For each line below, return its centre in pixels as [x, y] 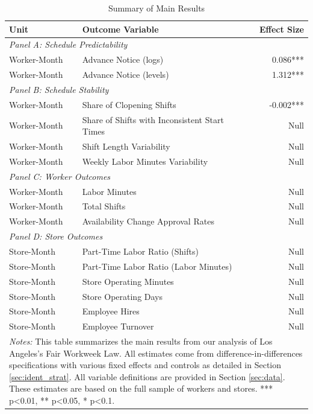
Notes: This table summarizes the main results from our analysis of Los [141, 341]
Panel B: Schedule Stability [59, 89]
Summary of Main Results [156, 8]
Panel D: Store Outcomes [56, 236]
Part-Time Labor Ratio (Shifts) [140, 251]
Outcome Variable [120, 29]
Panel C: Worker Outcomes [60, 176]
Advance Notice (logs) [123, 59]
